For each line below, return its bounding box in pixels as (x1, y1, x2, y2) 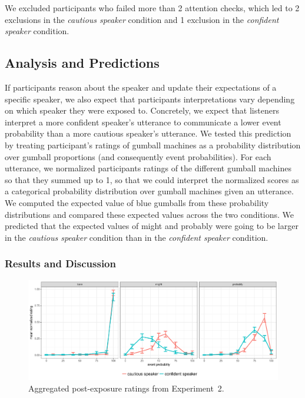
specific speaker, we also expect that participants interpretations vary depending (5, 92, 295, 105)
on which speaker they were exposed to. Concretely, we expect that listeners (5, 104, 279, 117)
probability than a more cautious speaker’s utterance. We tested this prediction (5, 127, 291, 140)
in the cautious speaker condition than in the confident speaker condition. (5, 231, 268, 243)
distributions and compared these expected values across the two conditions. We (5, 208, 294, 220)
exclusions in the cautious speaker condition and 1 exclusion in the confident (5, 13, 279, 25)
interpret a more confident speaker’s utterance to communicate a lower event (5, 115, 281, 128)
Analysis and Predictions (5, 54, 160, 72)
